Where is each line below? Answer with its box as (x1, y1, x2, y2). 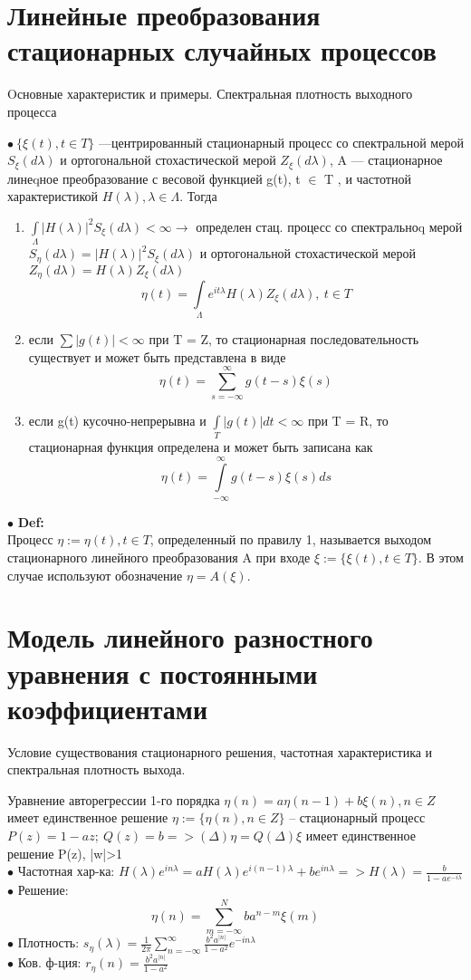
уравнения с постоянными (7, 654, 318, 691)
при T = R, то (307, 410, 389, 429)
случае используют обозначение (7, 565, 183, 584)
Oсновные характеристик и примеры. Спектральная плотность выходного (7, 84, 413, 103)
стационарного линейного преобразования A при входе (7, 547, 311, 566)
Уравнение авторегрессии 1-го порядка (7, 790, 220, 809)
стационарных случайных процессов (7, 32, 437, 69)
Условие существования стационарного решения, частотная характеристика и (7, 742, 433, 761)
